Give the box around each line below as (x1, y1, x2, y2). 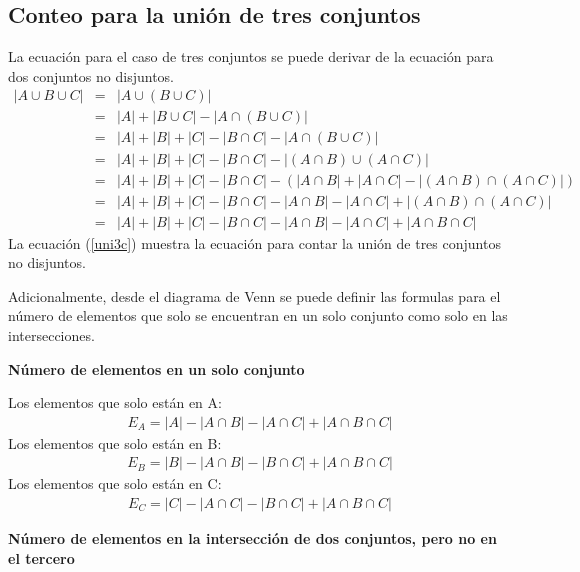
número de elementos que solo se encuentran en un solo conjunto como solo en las (8, 305, 508, 326)
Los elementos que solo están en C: (8, 473, 222, 494)
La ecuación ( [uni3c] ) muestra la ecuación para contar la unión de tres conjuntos (8, 232, 501, 253)
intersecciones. (8, 324, 95, 345)
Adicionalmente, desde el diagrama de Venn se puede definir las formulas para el (8, 285, 501, 306)
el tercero (8, 547, 75, 568)
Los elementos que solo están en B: (8, 432, 222, 453)
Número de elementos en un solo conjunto (8, 358, 305, 379)
